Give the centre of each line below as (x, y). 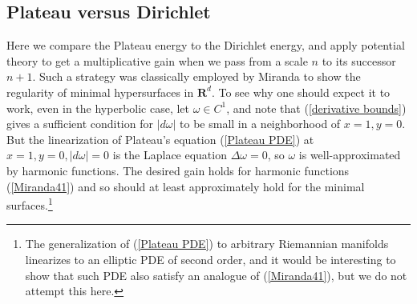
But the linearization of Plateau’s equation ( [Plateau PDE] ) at (160, 139)
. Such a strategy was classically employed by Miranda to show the (196, 76)
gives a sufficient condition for (80, 124)
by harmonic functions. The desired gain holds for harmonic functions (178, 170)
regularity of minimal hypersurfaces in (100, 92)
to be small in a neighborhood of (260, 124)
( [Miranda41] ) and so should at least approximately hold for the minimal (186, 186)
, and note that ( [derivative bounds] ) (316, 108)
